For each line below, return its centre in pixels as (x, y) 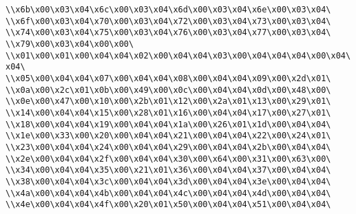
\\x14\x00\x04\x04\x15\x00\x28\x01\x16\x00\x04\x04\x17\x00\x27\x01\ (168, 113)
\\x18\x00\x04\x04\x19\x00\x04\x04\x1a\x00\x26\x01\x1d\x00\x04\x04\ (168, 124)
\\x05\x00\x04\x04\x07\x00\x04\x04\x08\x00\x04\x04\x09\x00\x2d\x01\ (168, 78)
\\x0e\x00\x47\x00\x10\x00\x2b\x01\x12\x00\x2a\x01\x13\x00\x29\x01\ (168, 101)
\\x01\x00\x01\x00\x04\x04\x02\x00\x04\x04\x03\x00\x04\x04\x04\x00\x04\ (178, 55)
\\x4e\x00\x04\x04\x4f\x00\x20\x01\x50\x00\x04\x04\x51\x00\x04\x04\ (168, 205)
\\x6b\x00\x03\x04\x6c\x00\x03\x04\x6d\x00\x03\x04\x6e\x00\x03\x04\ (168, 10)
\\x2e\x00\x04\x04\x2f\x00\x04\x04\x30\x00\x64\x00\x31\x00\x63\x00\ (168, 159)
